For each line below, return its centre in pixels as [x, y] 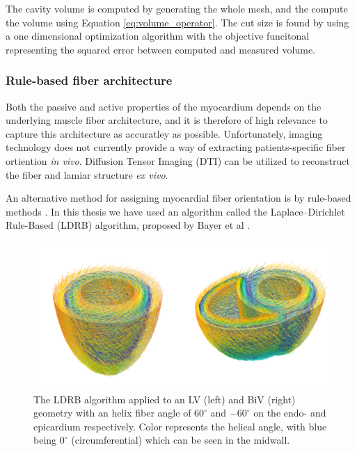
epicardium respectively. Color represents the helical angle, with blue [180, 426]
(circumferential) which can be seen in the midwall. [181, 440]
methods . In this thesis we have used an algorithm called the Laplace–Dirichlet [175, 211]
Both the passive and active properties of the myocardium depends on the [164, 106]
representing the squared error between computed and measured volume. [160, 49]
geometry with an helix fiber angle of [112, 413]
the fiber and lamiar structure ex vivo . [87, 174]
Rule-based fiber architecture [89, 80]
